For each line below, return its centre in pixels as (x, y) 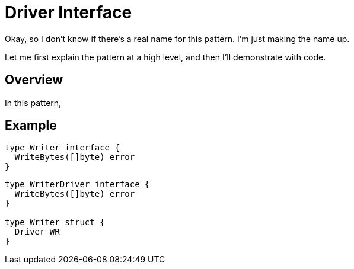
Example (31, 126)
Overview (34, 80)
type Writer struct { (55, 222)
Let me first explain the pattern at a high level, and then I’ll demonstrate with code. (165, 57)
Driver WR (37, 232)
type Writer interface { (62, 148)
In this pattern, (33, 103)
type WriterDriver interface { (77, 185)
